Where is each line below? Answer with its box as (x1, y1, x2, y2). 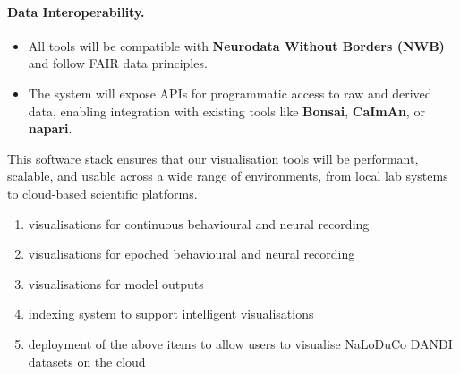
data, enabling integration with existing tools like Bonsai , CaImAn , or (28, 101, 425, 120)
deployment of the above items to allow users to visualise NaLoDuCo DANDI (28, 334, 453, 353)
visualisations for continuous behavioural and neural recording (28, 214, 370, 233)
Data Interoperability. (7, 2, 145, 21)
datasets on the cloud (28, 352, 146, 370)
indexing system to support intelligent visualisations (28, 304, 314, 323)
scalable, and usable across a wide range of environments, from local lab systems (7, 166, 448, 185)
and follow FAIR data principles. (28, 54, 208, 72)
